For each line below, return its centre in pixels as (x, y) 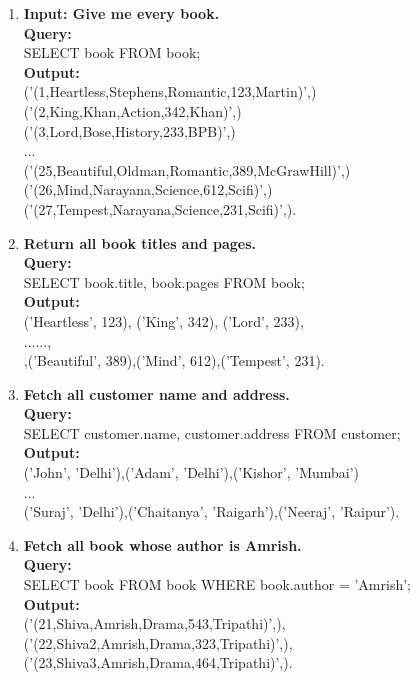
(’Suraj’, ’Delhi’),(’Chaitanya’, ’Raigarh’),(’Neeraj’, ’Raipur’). (211, 511)
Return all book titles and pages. (139, 242)
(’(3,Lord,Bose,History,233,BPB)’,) (129, 130)
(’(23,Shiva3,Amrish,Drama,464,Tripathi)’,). (158, 662)
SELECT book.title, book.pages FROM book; (164, 281)
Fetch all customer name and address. (156, 393)
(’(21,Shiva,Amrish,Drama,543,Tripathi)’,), (154, 623)
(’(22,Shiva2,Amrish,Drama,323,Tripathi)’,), (158, 642)
